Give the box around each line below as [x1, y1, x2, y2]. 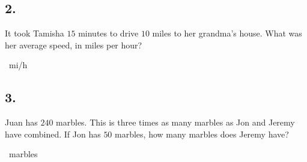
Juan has [5, 116, 38, 129]
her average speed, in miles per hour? [5, 38, 142, 51]
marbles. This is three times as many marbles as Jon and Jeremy [56, 116, 295, 129]
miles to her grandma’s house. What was [152, 27, 302, 39]
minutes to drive [78, 27, 139, 39]
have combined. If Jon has [5, 127, 101, 140]
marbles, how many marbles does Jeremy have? [115, 127, 289, 140]
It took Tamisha [5, 27, 64, 39]
